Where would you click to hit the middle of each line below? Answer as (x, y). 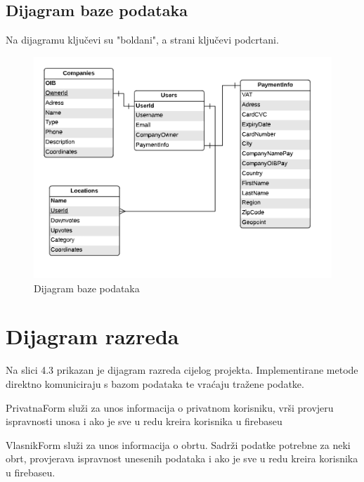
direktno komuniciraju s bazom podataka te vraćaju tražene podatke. (155, 384)
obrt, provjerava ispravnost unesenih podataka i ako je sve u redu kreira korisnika (182, 458)
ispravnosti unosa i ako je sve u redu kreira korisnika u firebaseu (144, 421)
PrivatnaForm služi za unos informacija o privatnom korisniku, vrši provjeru (170, 407)
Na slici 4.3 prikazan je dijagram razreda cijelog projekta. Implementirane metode (182, 370)
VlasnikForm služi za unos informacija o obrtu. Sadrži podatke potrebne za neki (178, 444)
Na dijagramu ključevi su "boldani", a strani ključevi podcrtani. (142, 40)
